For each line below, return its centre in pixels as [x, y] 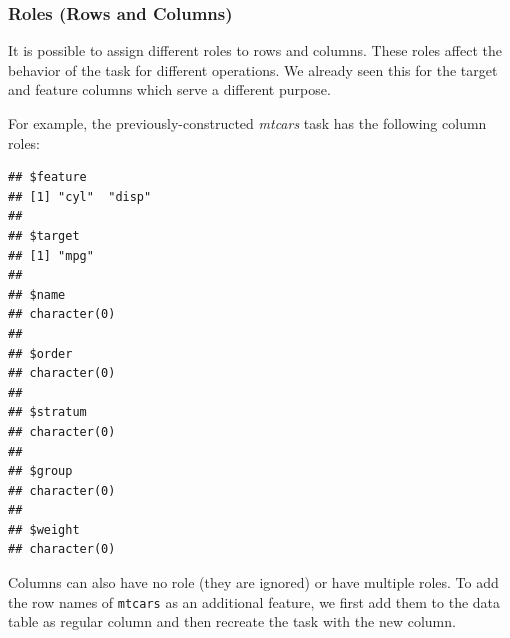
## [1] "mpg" [51, 255]
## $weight [44, 529]
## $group [40, 471]
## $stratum [47, 412]
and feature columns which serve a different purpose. [169, 89]
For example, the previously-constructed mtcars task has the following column [247, 123]
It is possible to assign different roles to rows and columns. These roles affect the [255, 50]
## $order [40, 353]
